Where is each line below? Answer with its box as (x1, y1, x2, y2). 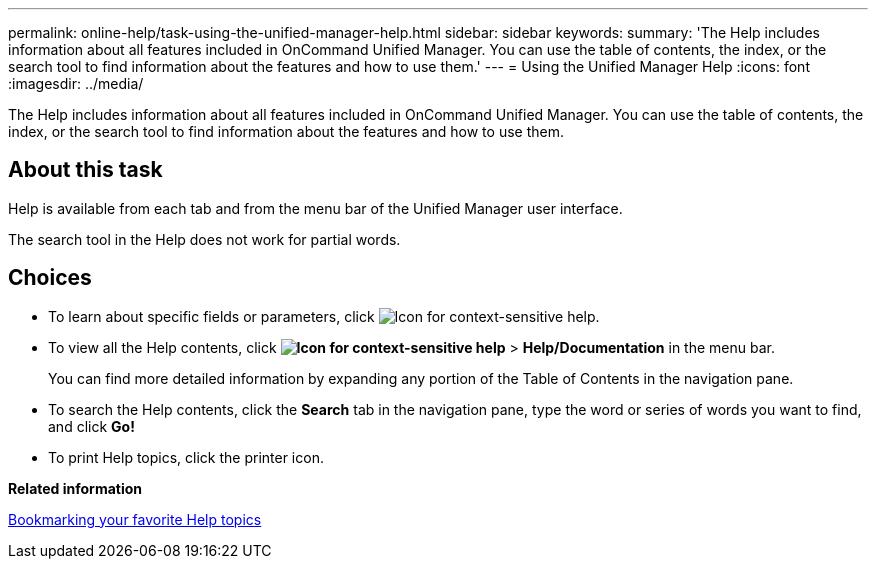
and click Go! (48, 417, 135, 435)
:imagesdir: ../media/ (8, 75, 144, 92)
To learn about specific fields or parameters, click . (48, 307, 600, 325)
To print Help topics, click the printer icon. (48, 448, 324, 466)
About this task (8, 157, 163, 183)
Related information (8, 479, 143, 497)
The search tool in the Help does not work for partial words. (8, 230, 401, 248)
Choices (8, 265, 92, 291)
